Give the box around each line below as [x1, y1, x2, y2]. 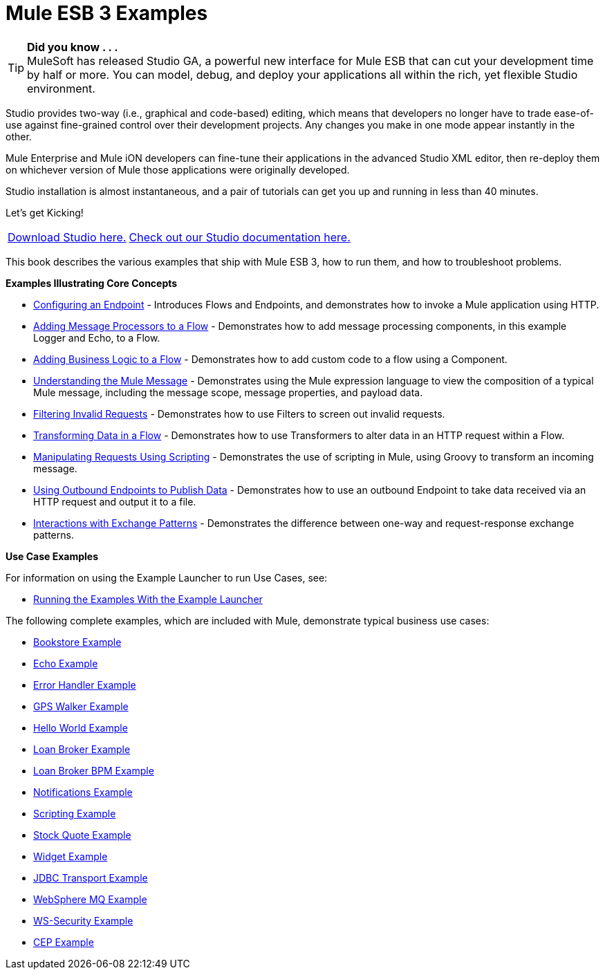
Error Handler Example [33, 678, 136, 691]
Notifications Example [33, 786, 133, 798]
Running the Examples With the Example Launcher [33, 593, 263, 605]
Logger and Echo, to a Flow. [33, 331, 160, 344]
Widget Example [33, 850, 108, 862]
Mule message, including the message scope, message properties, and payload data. [33, 386, 423, 398]
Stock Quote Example [33, 828, 131, 841]
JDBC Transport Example [33, 871, 148, 884]
